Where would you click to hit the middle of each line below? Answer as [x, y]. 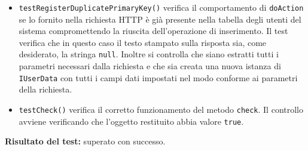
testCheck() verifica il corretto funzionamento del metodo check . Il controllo [161, 109]
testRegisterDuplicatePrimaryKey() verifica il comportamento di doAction [161, 7]
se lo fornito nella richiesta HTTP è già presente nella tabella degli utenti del [160, 19]
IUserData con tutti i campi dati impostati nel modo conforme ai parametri [158, 77]
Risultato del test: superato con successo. [85, 141]
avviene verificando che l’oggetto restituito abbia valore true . [131, 121]
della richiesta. [45, 89]
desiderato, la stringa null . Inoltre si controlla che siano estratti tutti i [149, 54]
